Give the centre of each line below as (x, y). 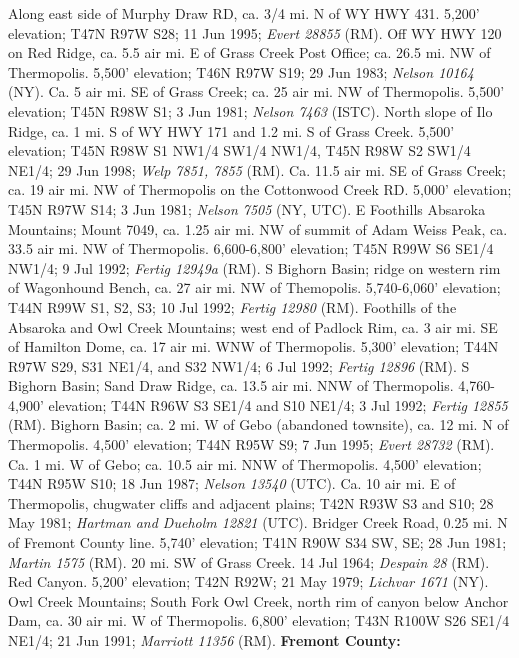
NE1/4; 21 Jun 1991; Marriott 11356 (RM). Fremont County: (204, 640)
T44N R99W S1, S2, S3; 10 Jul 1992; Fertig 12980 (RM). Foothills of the (232, 306)
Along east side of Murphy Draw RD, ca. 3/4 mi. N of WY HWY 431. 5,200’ (244, 13)
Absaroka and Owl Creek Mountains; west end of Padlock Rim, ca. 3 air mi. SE (253, 326)
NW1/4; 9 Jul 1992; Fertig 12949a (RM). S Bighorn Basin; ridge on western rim (254, 267)
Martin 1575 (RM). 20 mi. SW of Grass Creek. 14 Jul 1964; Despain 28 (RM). (249, 561)
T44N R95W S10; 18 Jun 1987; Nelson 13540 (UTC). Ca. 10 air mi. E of (232, 483)
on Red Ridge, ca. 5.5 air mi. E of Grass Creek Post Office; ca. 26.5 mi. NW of (249, 52)
